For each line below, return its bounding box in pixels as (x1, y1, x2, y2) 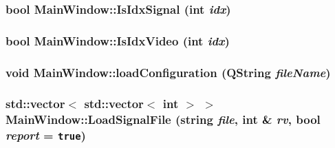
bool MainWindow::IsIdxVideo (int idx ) (6, 32, 230, 49)
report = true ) (6, 127, 86, 144)
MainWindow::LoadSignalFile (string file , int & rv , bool (6, 111, 321, 128)
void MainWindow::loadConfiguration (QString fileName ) (6, 63, 331, 81)
